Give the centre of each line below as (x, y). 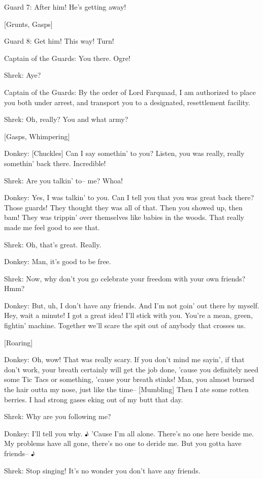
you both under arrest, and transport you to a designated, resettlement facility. (127, 102)
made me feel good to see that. (52, 227)
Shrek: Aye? (23, 75)
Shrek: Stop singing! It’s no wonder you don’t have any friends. (102, 470)
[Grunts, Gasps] (28, 24)
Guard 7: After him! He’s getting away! (65, 7)
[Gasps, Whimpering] (37, 136)
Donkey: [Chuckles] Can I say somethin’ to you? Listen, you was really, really (124, 153)
